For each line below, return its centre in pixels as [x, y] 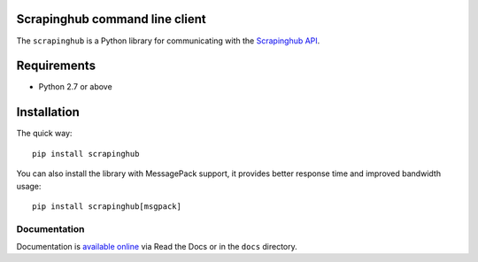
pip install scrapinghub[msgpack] [107, 206]
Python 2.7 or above [75, 87]
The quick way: [44, 134]
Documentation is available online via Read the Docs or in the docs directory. [157, 247]
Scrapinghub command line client [112, 19]
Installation [48, 112]
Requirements [56, 66]
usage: [29, 186]
